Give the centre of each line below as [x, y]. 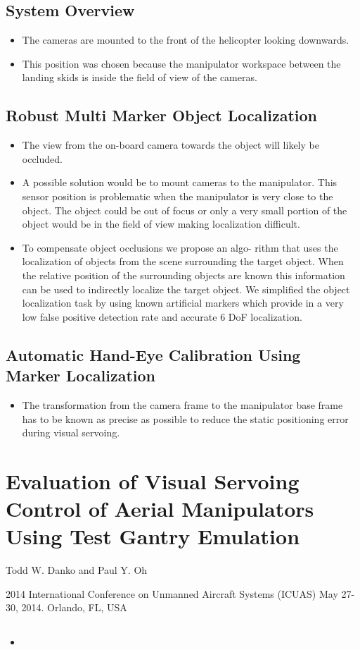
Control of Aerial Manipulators [160, 509]
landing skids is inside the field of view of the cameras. [140, 77]
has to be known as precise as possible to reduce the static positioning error [185, 418]
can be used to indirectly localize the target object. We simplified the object [186, 289]
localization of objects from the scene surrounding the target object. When [183, 261]
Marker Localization [81, 375]
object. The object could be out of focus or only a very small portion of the [185, 210]
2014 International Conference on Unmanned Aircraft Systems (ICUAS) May [172, 593]
